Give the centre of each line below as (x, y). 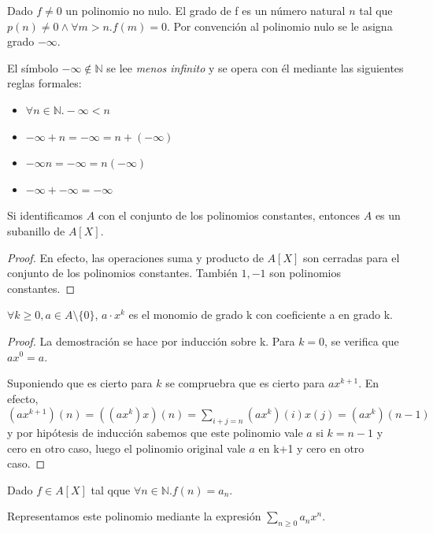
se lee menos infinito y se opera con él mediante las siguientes (255, 67)
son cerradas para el (352, 257)
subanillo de (36, 230)
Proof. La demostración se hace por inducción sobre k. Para (151, 341)
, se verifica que (362, 341)
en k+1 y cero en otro (311, 448)
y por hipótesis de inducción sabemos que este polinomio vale (155, 433)
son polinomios (305, 273)
